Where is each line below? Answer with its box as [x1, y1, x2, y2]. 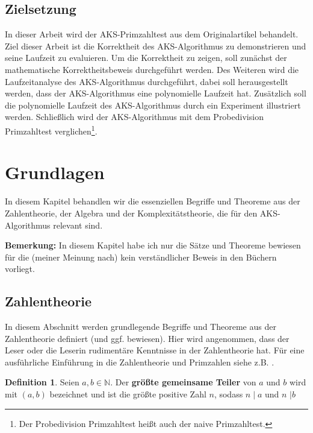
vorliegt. [5, 262, 35, 275]
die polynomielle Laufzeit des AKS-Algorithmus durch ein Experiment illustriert [5, 98, 301, 111]
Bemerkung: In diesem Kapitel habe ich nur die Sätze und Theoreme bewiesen [5, 239, 301, 251]
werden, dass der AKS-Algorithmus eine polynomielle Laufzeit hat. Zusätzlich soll [5, 87, 306, 100]
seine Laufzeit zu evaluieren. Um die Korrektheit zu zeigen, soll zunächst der [5, 51, 287, 64]
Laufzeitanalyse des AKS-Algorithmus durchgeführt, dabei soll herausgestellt [5, 75, 288, 87]
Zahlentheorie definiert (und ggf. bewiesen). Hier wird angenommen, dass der [5, 332, 290, 344]
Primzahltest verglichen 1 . [5, 122, 98, 137]
